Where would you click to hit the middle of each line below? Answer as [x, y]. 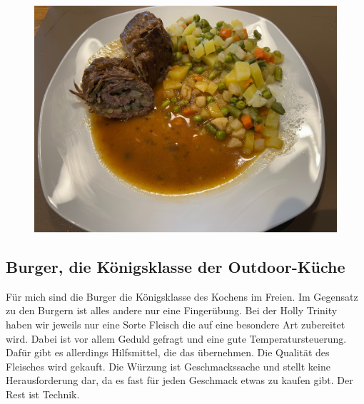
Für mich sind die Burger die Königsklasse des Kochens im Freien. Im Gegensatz [182, 296]
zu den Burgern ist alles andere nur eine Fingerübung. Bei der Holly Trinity [172, 310]
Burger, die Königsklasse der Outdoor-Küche [176, 266]
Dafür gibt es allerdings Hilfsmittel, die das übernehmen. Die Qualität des [168, 352]
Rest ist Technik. [43, 394]
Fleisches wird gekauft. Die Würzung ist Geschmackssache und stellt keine [168, 366]
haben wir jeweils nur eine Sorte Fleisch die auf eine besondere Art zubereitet [176, 324]
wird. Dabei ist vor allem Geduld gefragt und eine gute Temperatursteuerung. [176, 338]
